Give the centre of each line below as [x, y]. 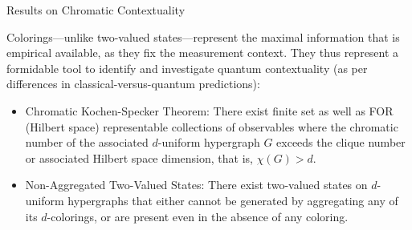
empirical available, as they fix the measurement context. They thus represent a [203, 52]
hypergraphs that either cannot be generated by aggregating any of [233, 200]
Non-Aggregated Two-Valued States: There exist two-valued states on [196, 185]
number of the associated [87, 142]
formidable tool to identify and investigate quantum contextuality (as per [187, 68]
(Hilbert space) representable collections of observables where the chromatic [212, 126]
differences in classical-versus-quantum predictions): [133, 84]
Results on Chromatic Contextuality [96, 10]
